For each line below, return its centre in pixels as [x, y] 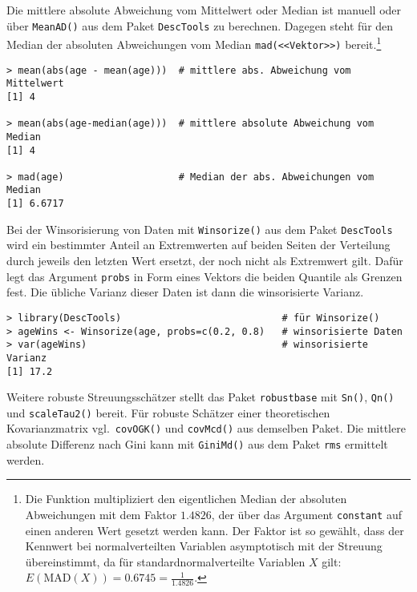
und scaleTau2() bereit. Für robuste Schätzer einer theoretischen [168, 412]
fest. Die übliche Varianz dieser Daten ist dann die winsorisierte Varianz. [185, 292]
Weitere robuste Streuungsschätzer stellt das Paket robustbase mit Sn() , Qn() [200, 397]
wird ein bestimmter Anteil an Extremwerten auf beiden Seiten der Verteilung [198, 245]
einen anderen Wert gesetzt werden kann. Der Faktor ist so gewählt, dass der [215, 530]
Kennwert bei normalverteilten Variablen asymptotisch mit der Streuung [204, 546]
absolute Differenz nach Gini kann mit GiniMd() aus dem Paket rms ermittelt [197, 444]
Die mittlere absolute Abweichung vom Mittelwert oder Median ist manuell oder [204, 10]
